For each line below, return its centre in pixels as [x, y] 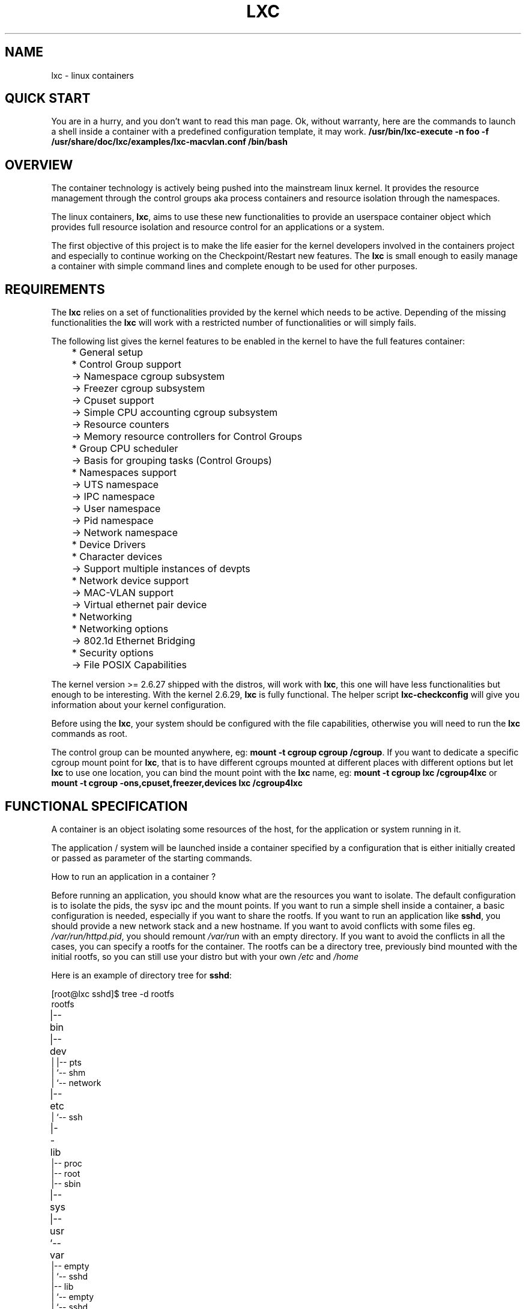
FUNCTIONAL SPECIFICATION [96, 806]
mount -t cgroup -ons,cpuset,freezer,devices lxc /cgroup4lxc [177, 783]
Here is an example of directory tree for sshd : [141, 975]
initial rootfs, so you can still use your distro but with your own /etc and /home [205, 956]
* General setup [107, 352]
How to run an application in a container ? [134, 876]
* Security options [113, 653]
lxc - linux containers [92, 75]
